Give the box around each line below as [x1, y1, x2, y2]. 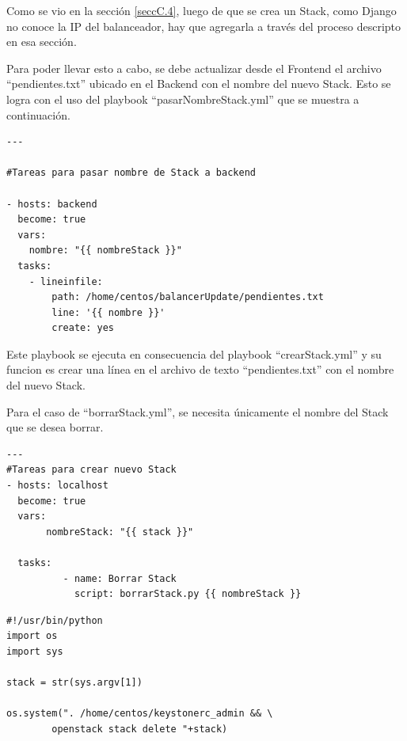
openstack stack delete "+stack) [51, 723, 228, 735]
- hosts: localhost [6, 480, 108, 492]
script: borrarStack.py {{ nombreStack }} [74, 588, 302, 600]
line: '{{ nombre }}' [51, 306, 165, 318]
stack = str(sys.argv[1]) [6, 677, 143, 689]
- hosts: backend [6, 198, 97, 210]
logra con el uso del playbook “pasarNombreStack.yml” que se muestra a [6, 90, 359, 107]
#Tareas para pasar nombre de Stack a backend [6, 167, 256, 179]
